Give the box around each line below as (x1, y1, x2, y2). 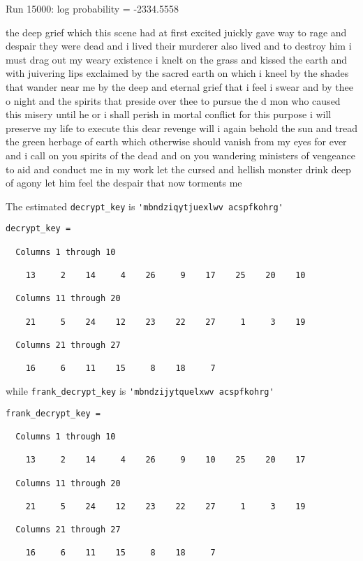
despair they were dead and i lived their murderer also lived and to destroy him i (6, 38, 352, 53)
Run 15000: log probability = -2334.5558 (6, 1, 179, 15)
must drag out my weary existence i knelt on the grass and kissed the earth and (6, 52, 348, 66)
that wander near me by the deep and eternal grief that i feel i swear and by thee (6, 79, 354, 94)
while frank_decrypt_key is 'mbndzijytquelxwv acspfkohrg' (6, 383, 274, 398)
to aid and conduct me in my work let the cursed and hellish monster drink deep (6, 161, 351, 176)
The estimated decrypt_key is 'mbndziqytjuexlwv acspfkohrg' (6, 198, 283, 213)
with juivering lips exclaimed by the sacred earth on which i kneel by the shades (6, 66, 349, 80)
